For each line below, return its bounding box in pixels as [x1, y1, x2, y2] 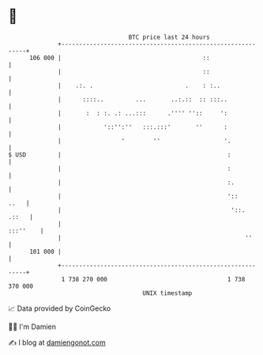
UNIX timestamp [142, 289, 193, 297]
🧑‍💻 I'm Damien [8, 322, 57, 331]
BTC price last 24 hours [128, 33, 211, 41]
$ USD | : [8, 150, 231, 159]
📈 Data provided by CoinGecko [8, 304, 111, 313]
